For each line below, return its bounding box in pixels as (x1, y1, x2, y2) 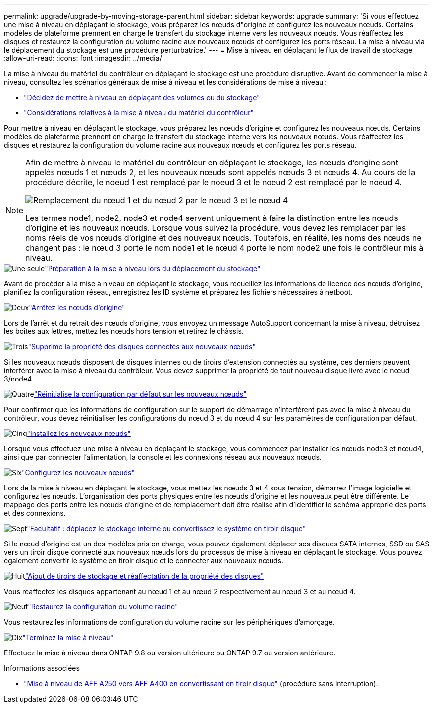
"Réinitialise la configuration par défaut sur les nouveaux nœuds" (34, 390, 247, 398)
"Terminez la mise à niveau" (22, 633, 114, 642)
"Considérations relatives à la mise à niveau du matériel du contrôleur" (24, 109, 254, 117)
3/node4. (4, 375, 34, 383)
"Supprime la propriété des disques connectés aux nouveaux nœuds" (28, 342, 256, 351)
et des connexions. (4, 509, 66, 517)
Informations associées (4, 664, 80, 672)
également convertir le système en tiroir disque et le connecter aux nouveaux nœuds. (4, 556, 283, 565)
